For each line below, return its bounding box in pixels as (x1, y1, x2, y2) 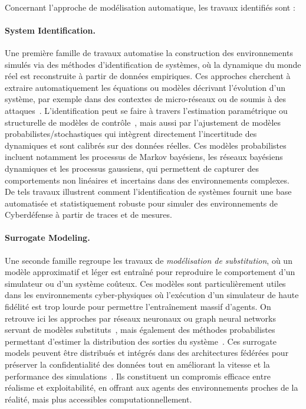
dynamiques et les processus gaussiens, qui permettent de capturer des (5, 162, 259, 174)
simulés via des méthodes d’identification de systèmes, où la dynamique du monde (5, 58, 301, 70)
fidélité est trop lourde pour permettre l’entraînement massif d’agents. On (5, 300, 271, 313)
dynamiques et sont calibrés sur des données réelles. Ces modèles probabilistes (5, 139, 287, 151)
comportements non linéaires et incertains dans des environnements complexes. (5, 174, 289, 186)
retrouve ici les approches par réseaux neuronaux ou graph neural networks (5, 312, 276, 324)
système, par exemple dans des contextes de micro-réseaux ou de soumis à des (5, 93, 287, 105)
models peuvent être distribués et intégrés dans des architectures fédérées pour (5, 346, 289, 359)
